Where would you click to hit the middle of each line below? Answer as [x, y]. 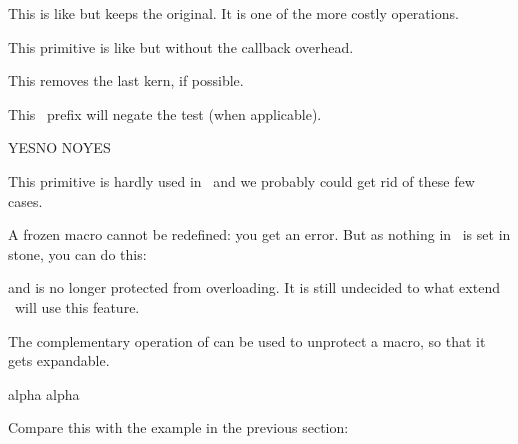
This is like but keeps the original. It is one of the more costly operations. [233, 13]
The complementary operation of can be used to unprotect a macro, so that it [247, 340]
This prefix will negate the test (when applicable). [165, 113]
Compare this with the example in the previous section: [178, 427]
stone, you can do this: [77, 253]
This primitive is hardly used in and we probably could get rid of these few [241, 180]
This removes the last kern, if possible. [126, 80]
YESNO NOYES [59, 147]
